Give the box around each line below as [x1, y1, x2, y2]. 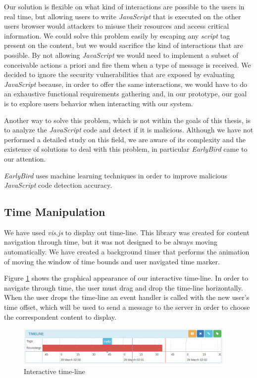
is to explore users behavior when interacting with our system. [4, 98, 193, 108]
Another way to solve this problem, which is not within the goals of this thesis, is [4, 115, 251, 125]
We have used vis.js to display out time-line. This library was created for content [4, 227, 250, 237]
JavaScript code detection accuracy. [4, 180, 112, 190]
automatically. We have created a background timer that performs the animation [4, 247, 250, 257]
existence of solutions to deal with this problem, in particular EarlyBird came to [4, 144, 248, 154]
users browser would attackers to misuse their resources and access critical [4, 21, 229, 31]
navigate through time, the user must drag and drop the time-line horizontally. [4, 282, 243, 293]
